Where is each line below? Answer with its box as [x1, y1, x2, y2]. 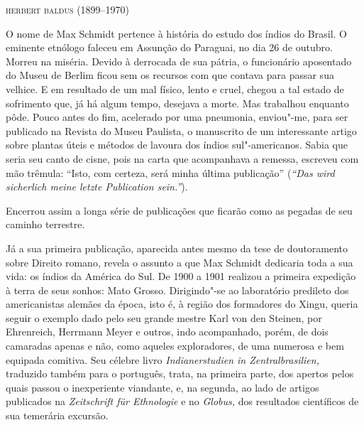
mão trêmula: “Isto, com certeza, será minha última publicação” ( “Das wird [6, 165, 335, 180]
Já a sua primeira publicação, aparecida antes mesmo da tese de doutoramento [6, 240, 348, 255]
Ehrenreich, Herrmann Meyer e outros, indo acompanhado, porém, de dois [6, 324, 329, 339]
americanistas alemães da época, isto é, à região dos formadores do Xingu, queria [6, 296, 358, 311]
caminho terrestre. [6, 217, 85, 232]
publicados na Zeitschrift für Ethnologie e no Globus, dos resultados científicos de [6, 394, 359, 409]
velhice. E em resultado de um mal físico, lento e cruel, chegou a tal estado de [6, 81, 344, 96]
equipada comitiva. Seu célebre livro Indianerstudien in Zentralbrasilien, [6, 352, 319, 367]
